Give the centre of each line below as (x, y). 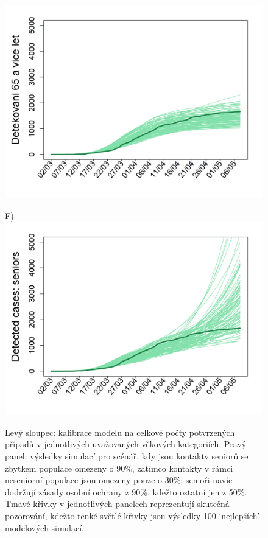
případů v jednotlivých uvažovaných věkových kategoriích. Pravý (126, 444)
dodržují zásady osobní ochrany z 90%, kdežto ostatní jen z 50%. (126, 491)
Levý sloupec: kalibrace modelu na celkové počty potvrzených (120, 432)
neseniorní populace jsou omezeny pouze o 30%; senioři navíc (119, 480)
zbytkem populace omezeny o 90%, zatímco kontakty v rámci (119, 468)
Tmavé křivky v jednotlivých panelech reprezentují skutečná (117, 504)
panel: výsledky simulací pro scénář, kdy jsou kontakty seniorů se (127, 456)
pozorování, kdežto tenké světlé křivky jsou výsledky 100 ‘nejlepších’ (132, 515)
